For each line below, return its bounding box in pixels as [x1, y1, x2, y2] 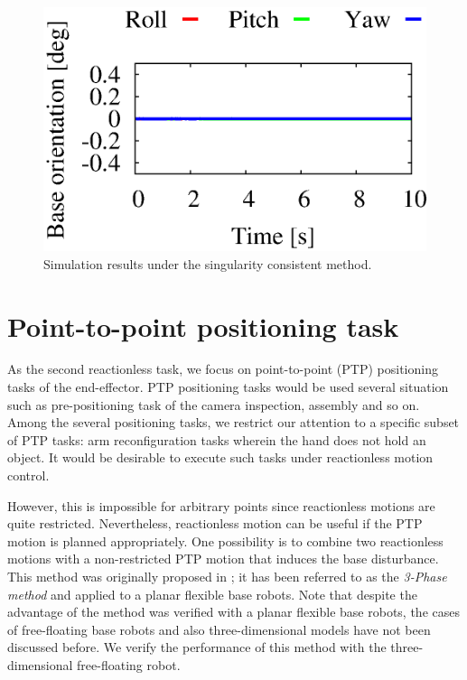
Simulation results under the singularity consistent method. [43, 254, 372, 273]
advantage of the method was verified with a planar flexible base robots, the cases [7, 602, 460, 621]
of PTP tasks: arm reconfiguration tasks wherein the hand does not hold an [7, 430, 426, 449]
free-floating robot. [77, 655, 181, 674]
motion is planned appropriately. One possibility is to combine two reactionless [7, 531, 444, 550]
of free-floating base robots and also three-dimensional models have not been [7, 619, 431, 638]
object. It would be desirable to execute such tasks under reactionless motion [7, 448, 434, 467]
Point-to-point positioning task [7, 307, 399, 344]
